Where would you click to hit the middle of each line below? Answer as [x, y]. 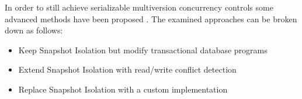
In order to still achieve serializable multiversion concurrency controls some [139, 7]
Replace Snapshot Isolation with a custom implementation [123, 89]
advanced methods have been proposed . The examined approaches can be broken [151, 18]
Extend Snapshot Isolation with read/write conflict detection [127, 69]
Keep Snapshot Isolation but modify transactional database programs [143, 49]
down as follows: [34, 30]
